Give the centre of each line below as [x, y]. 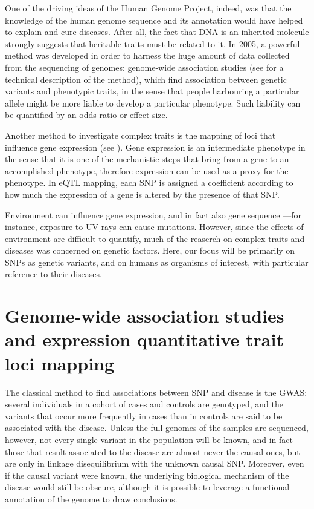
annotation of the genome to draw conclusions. [91, 498]
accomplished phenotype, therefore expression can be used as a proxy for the [147, 170]
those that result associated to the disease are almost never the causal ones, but [152, 451]
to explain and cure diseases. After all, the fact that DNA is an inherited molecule [157, 32]
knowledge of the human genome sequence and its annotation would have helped [154, 20]
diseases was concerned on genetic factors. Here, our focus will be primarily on [150, 250]
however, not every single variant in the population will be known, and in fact [149, 439]
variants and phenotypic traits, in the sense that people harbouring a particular [152, 91]
